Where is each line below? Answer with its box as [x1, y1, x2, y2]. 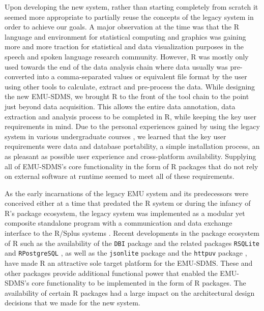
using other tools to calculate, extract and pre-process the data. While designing [5, 81, 255, 91]
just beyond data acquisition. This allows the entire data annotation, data [5, 101, 236, 111]
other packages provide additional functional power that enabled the [5, 267, 218, 278]
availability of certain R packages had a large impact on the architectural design [5, 287, 255, 298]
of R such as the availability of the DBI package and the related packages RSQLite [5, 237, 259, 248]
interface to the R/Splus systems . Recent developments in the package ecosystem [5, 228, 259, 238]
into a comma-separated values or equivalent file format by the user [37, 71, 247, 82]
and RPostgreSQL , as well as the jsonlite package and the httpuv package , [5, 247, 247, 258]
